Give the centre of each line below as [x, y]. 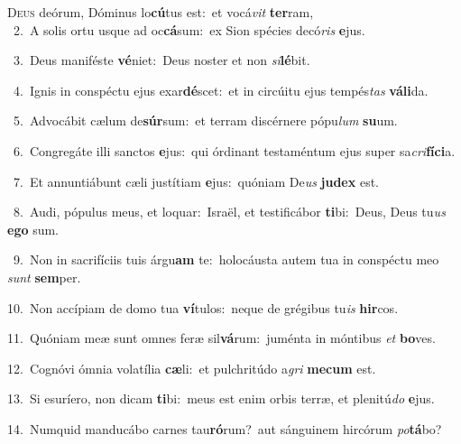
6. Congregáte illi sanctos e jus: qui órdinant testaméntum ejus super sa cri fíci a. [234, 150]
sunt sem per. [44, 277]
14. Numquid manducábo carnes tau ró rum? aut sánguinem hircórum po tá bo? [225, 428]
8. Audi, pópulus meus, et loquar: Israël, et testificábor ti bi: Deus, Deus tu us [229, 212]
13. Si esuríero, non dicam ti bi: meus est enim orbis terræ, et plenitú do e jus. [221, 398]
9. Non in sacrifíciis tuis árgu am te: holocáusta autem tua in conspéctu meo [226, 259]
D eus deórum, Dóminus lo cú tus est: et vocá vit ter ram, [161, 12]
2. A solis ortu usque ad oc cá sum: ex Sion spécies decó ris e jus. [189, 29]
